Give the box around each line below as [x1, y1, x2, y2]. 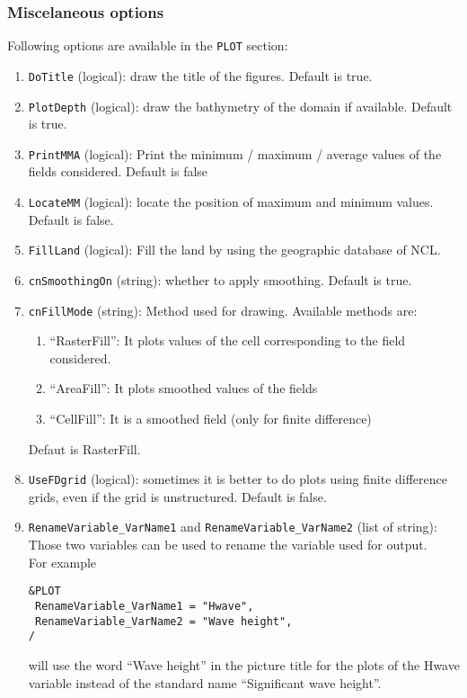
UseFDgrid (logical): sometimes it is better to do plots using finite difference [28, 470, 447, 488]
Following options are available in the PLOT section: [7, 36, 288, 55]
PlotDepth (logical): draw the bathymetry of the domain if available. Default [28, 96, 453, 115]
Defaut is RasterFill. [28, 439, 141, 458]
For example [28, 552, 97, 571]
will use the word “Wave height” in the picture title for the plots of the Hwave [28, 655, 460, 674]
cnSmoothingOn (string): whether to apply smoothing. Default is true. [28, 270, 412, 289]
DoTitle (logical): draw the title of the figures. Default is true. [28, 66, 373, 85]
